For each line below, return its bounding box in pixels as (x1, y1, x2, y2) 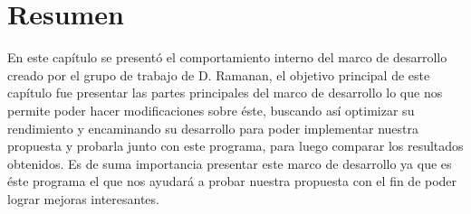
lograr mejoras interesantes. (7, 189, 159, 208)
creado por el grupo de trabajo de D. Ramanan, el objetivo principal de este (7, 65, 430, 84)
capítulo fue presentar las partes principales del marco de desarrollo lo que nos (7, 83, 443, 102)
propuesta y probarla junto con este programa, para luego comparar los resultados (7, 136, 464, 155)
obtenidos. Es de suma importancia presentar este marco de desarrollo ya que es (7, 154, 452, 172)
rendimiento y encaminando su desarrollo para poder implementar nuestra (7, 118, 418, 137)
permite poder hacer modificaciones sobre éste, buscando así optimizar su (7, 100, 415, 119)
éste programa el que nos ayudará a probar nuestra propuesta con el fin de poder (7, 172, 457, 191)
